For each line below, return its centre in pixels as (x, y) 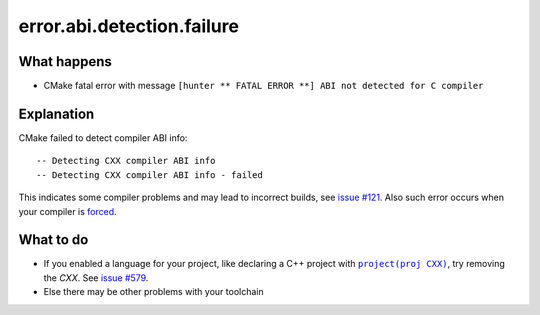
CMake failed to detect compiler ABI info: (103, 137)
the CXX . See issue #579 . (96, 277)
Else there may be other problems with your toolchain (153, 292)
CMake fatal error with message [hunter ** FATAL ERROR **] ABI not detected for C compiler (263, 86)
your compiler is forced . (67, 211)
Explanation (56, 113)
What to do (53, 240)
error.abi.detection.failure (129, 26)
